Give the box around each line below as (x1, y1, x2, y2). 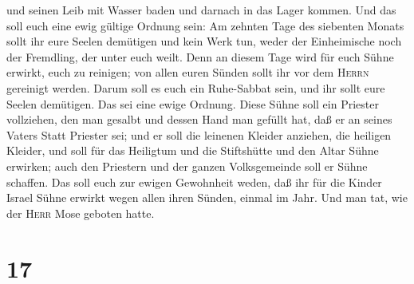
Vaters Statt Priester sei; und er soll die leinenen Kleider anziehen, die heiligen (6, 126, 392, 143)
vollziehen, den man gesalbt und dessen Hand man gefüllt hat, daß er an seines (6, 111, 392, 128)
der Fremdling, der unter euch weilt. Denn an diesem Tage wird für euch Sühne (6, 48, 394, 65)
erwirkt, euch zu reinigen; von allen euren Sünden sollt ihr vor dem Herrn (6, 64, 369, 81)
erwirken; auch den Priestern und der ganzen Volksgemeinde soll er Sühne (6, 157, 368, 174)
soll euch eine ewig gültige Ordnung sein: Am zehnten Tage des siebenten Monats (6, 17, 404, 34)
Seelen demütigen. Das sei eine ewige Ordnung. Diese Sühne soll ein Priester (6, 95, 379, 112)
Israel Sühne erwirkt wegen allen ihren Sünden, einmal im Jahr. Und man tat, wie (6, 189, 408, 206)
